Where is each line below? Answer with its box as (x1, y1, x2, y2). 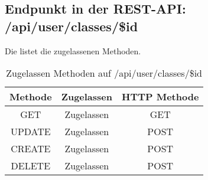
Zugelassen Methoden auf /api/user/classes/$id (6, 66, 203, 80)
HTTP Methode (122, 90, 199, 104)
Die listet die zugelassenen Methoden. (5, 44, 141, 57)
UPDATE (10, 125, 51, 139)
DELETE (11, 159, 51, 173)
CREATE (11, 142, 51, 156)
